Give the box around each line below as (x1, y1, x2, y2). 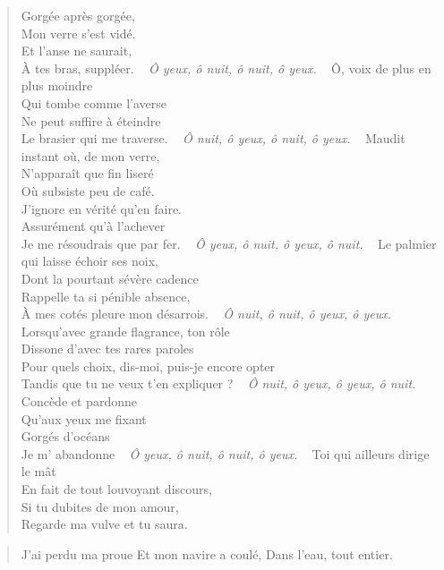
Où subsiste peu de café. (21, 181, 155, 200)
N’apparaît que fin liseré (21, 164, 154, 183)
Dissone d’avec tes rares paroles (21, 339, 194, 358)
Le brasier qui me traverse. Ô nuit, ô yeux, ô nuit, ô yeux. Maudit (21, 129, 406, 148)
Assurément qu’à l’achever (21, 217, 166, 235)
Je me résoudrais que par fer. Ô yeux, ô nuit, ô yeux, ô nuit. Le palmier (21, 234, 437, 252)
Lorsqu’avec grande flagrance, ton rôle (21, 321, 230, 340)
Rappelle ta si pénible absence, (21, 286, 191, 305)
